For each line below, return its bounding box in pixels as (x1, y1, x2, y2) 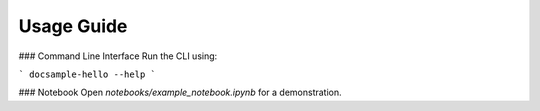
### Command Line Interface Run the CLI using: (18, 50, 218, 62)
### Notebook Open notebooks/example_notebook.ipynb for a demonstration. (18, 86, 342, 99)
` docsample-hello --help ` (18, 68, 157, 80)
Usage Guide (18, 15, 128, 37)
